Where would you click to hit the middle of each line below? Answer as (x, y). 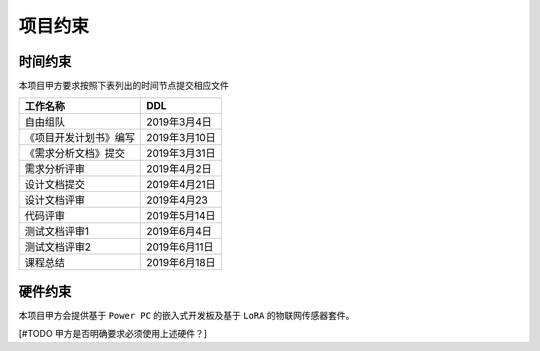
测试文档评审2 (58, 247)
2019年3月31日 (181, 153)
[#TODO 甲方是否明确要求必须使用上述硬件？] (113, 334)
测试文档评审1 (57, 232)
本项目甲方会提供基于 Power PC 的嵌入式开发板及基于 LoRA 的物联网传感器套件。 (186, 315)
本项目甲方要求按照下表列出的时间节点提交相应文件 (123, 86)
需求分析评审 (54, 169)
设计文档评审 (54, 200)
